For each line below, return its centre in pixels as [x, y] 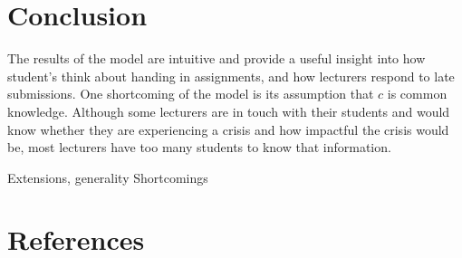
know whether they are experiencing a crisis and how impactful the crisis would [228, 129]
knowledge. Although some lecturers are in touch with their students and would [229, 111]
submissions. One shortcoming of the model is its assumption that [191, 94]
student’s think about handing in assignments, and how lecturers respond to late [231, 76]
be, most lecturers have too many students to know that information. [199, 147]
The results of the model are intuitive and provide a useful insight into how [217, 58]
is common [417, 94]
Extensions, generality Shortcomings [108, 177]
